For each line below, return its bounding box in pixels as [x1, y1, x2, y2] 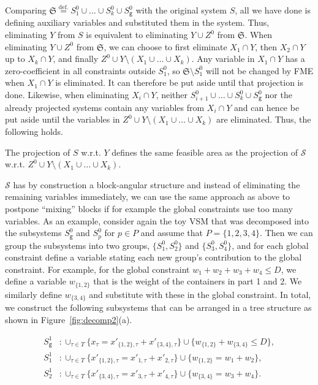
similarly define [5, 288, 62, 300]
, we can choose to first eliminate [104, 40, 227, 53]
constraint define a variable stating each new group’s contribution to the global [5, 251, 302, 264]
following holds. [5, 124, 63, 137]
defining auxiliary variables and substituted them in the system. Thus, [5, 16, 270, 29]
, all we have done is [235, 4, 311, 16]
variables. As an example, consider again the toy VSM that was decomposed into [5, 214, 309, 227]
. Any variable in [191, 52, 255, 65]
